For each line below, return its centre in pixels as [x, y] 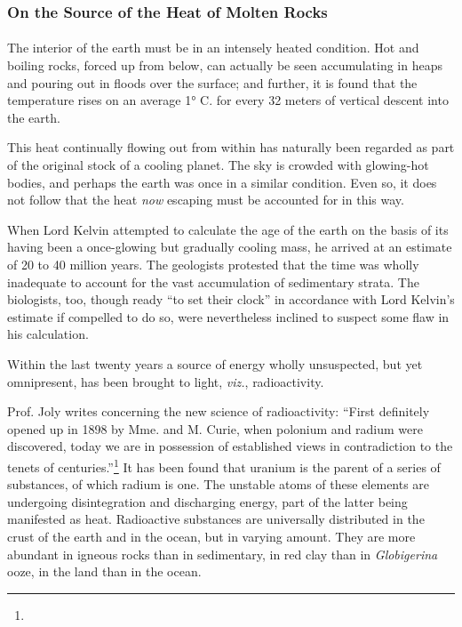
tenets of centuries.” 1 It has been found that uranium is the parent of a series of [224, 465]
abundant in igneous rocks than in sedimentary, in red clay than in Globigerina [223, 554]
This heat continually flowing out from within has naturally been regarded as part [231, 147]
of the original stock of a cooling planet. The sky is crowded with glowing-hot [218, 165]
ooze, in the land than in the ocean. [104, 571]
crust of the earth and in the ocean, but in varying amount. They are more [211, 536]
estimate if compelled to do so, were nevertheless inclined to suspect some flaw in [228, 316]
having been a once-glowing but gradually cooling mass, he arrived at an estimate [230, 247]
